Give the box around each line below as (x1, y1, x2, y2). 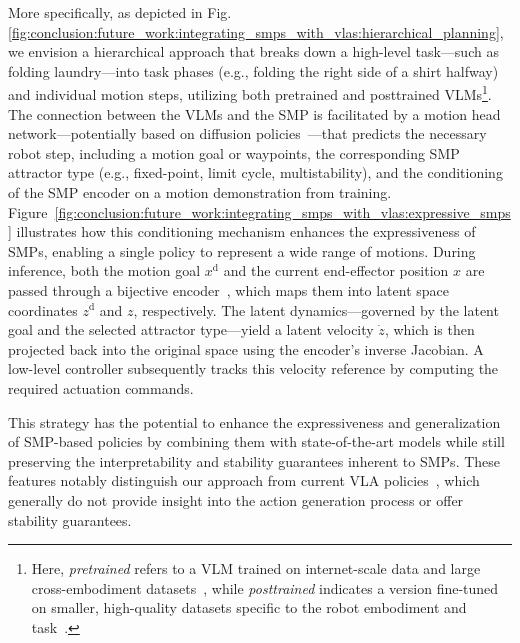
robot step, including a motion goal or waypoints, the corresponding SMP (8, 142, 460, 163)
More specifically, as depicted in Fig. (8, 2, 232, 22)
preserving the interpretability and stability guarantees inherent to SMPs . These (8, 450, 501, 471)
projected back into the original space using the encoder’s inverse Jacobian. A (8, 338, 484, 359)
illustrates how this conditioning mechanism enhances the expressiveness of (16, 221, 476, 242)
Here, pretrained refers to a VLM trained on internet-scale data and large (31, 558, 481, 579)
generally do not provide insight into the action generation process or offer (8, 489, 464, 510)
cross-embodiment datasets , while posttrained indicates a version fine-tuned (31, 577, 499, 598)
